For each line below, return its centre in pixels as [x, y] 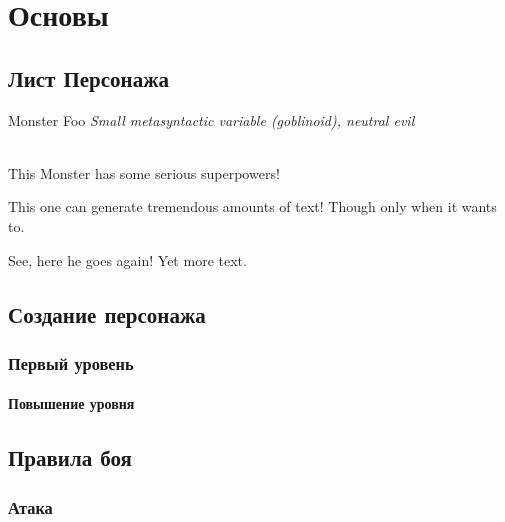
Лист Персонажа [88, 77]
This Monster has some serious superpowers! [144, 172]
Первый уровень [71, 362]
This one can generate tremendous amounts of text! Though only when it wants [252, 206]
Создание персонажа [107, 313]
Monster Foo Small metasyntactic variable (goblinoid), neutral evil [211, 119]
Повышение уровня [71, 403]
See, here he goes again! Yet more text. [127, 259]
